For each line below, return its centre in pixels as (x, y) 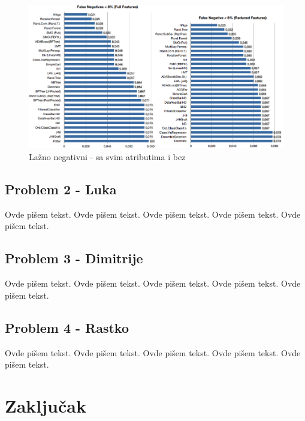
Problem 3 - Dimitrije (74, 258)
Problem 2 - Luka (61, 189)
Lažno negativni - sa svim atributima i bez (107, 156)
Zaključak (46, 405)
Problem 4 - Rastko (67, 327)
